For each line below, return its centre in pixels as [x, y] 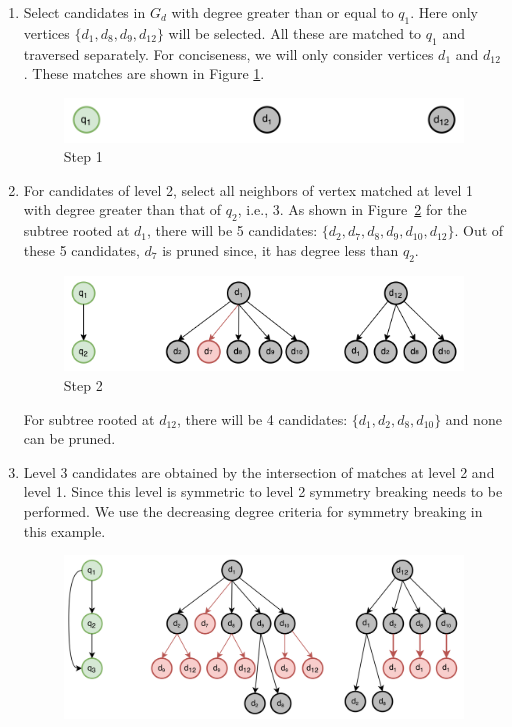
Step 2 [83, 384]
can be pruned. [69, 438]
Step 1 [83, 156]
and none [473, 418]
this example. [64, 530]
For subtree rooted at [89, 418]
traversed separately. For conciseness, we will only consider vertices [228, 53]
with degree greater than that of [122, 209]
